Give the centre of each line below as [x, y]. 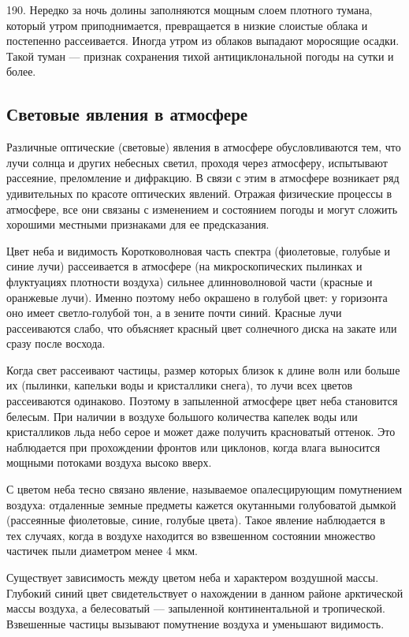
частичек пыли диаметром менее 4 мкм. [102, 551]
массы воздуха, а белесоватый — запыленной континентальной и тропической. [196, 608]
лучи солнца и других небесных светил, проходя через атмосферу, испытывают [197, 162]
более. [21, 71]
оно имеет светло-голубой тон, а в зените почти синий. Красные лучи [174, 313]
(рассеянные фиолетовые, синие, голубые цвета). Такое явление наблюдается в [196, 520]
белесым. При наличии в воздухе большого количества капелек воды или [182, 416]
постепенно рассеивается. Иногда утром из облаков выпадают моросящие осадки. [203, 41]
